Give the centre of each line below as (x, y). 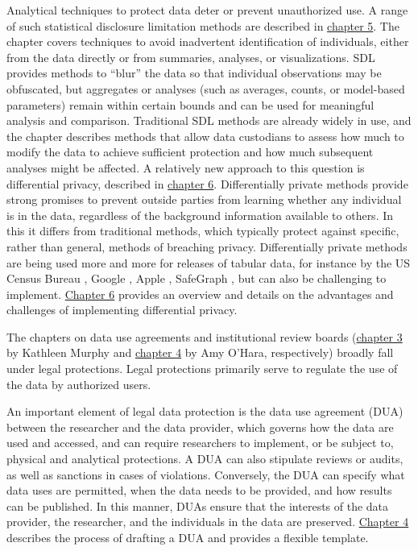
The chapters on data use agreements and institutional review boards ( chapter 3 (205, 336)
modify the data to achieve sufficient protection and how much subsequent (190, 152)
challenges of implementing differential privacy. (122, 310)
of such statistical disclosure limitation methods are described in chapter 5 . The (203, 25)
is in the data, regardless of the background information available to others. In (200, 215)
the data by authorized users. (79, 384)
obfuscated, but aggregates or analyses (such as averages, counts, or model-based (206, 88)
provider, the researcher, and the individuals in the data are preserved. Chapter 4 (208, 522)
